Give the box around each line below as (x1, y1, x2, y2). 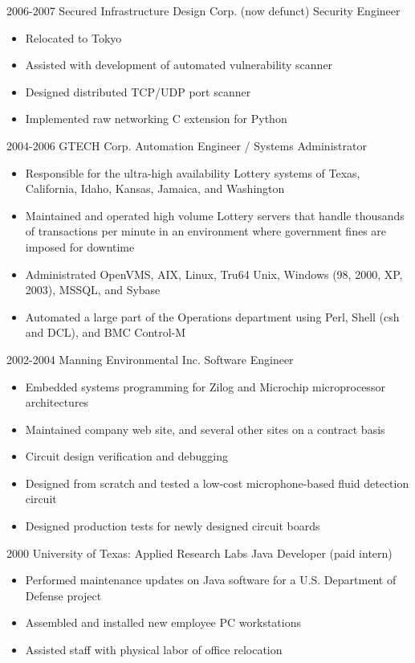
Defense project (25, 587, 102, 604)
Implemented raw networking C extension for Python (25, 110, 287, 127)
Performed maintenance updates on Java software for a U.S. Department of (25, 571, 397, 588)
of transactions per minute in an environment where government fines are (25, 223, 387, 239)
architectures (25, 394, 89, 411)
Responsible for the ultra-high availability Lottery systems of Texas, (25, 164, 360, 181)
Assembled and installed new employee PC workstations (25, 614, 301, 631)
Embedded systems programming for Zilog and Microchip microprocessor (25, 378, 385, 395)
